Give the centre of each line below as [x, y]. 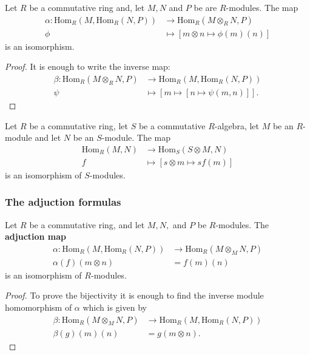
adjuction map [36, 236]
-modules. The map [262, 7]
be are [205, 7]
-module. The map [136, 137]
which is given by [115, 307]
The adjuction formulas [63, 202]
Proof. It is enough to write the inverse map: [88, 66]
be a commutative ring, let [79, 125]
